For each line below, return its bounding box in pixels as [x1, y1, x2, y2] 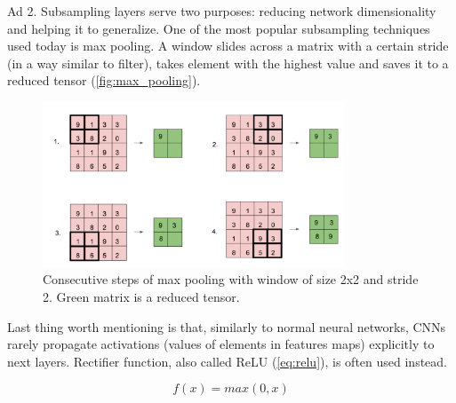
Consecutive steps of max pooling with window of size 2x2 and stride [43, 270, 419, 288]
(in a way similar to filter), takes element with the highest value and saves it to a [7, 53, 449, 72]
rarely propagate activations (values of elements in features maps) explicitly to [7, 335, 435, 353]
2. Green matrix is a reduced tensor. [43, 287, 240, 305]
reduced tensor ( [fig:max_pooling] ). [7, 71, 201, 90]
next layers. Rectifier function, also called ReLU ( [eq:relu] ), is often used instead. [7, 352, 447, 370]
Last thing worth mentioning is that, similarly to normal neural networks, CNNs [7, 317, 446, 336]
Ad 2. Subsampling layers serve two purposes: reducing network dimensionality [7, 2, 436, 20]
